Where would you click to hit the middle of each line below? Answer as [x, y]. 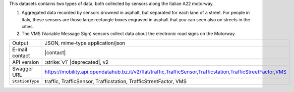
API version [26, 62]
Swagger [23, 68]
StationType [26, 81]
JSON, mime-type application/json [85, 43]
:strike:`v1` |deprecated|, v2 [77, 62]
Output [20, 43]
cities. [28, 27]
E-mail [20, 49]
